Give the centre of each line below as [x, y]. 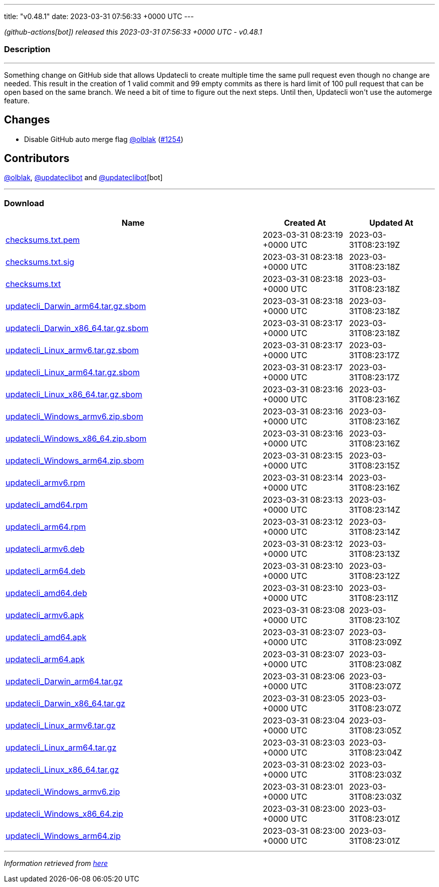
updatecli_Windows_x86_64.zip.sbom [76, 439]
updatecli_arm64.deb [46, 571]
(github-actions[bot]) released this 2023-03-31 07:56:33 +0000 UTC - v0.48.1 [133, 32]
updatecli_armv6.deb [45, 549]
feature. [17, 100]
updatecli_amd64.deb [46, 593]
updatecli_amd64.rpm [47, 505]
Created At [305, 223]
